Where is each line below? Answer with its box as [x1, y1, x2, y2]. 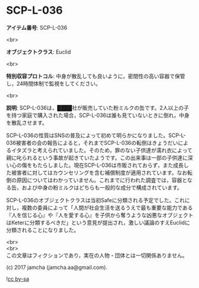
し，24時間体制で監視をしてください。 [6, 80, 101, 87]
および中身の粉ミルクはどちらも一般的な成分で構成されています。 [21, 184, 183, 191]
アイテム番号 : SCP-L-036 [6, 24, 67, 31]
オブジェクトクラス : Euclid [6, 48, 71, 55]
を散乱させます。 [6, 119, 48, 126]
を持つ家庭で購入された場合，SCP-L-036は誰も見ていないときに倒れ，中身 [6, 112, 190, 119]
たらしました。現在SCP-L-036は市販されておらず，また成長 [37, 162, 184, 169]
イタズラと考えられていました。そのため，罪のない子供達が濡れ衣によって [11, 147, 193, 154]
